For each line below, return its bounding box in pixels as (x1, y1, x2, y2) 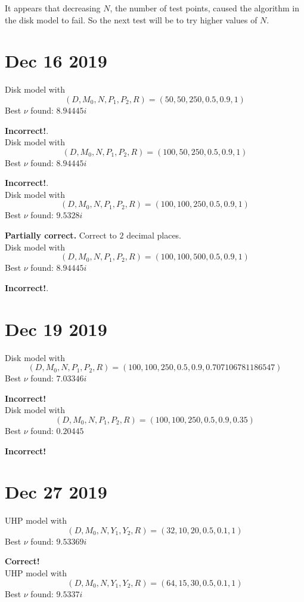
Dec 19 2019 (5, 316, 107, 341)
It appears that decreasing (5, 2, 101, 14)
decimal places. (126, 229, 182, 242)
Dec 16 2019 (5, 48, 107, 73)
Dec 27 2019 (5, 479, 107, 504)
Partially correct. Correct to (5, 229, 117, 242)
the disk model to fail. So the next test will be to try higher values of (5, 13, 258, 26)
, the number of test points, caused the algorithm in (110, 2, 300, 14)
